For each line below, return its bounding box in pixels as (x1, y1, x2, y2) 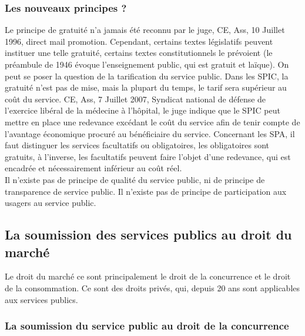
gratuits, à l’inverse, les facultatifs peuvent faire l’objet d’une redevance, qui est (5, 150, 291, 162)
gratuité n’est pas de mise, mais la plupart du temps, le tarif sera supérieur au (5, 81, 287, 94)
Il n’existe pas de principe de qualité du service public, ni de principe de (5, 173, 265, 185)
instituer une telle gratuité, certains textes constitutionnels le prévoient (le (5, 46, 273, 59)
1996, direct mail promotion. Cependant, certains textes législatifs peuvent (5, 35, 273, 47)
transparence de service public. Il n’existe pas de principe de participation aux (5, 185, 287, 197)
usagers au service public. (5, 197, 96, 209)
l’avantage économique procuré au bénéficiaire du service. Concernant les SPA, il (5, 127, 295, 139)
